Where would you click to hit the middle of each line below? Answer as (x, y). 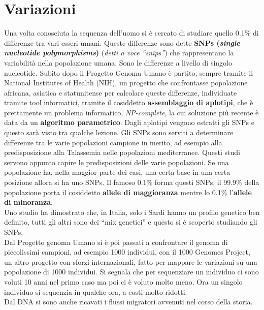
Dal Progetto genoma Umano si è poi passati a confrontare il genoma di (116, 242)
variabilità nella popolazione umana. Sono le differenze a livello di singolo (118, 62)
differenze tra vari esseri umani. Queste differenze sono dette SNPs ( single (122, 42)
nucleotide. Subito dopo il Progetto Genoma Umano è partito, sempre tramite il (129, 72)
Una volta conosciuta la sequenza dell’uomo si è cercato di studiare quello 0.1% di (131, 33)
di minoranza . (28, 202)
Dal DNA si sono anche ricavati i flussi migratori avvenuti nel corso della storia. (128, 302)
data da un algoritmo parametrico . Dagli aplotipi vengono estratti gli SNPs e (129, 122)
